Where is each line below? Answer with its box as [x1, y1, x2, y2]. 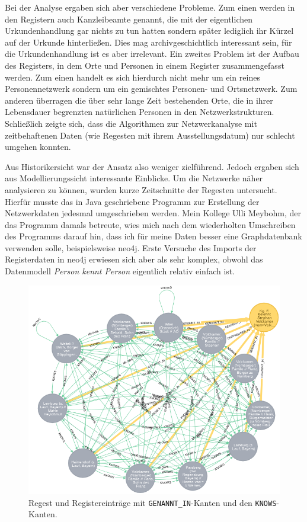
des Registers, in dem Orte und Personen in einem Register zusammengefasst [5, 59, 284, 71]
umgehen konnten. [5, 140, 71, 153]
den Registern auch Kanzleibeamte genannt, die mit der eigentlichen [5, 12, 252, 25]
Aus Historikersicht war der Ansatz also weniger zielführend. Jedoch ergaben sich [5, 160, 299, 172]
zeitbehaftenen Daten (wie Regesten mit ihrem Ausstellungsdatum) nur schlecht [5, 129, 295, 141]
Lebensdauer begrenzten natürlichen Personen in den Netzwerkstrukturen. [5, 105, 274, 118]
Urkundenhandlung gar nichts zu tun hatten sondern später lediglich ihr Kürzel [5, 24, 294, 37]
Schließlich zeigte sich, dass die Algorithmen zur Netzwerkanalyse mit [5, 117, 257, 129]
